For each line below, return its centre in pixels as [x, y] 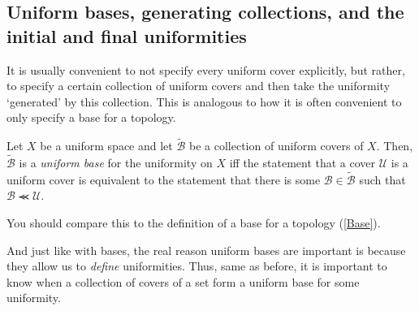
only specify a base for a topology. [91, 117]
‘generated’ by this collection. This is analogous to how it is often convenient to [204, 101]
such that [382, 179]
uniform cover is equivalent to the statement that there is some [164, 179]
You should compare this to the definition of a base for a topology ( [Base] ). [194, 222]
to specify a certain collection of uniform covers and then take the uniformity [199, 86]
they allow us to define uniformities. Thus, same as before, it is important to [197, 266]
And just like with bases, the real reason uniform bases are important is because [206, 250]
